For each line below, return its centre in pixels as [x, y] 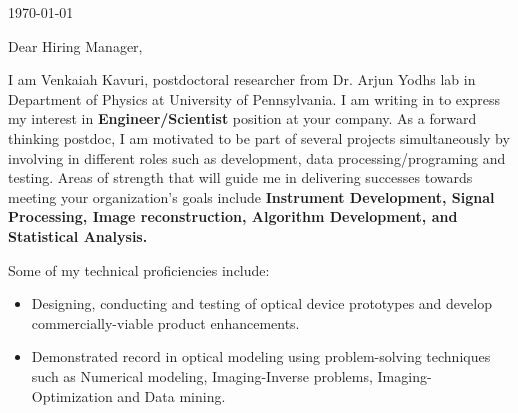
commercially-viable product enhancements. [165, 322]
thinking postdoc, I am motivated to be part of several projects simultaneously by [259, 137]
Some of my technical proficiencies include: [139, 269]
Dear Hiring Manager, [75, 45]
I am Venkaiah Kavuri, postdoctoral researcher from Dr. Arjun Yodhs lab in [242, 79]
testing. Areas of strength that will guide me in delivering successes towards [240, 177]
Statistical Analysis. [78, 235]
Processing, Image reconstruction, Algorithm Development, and [233, 216]
